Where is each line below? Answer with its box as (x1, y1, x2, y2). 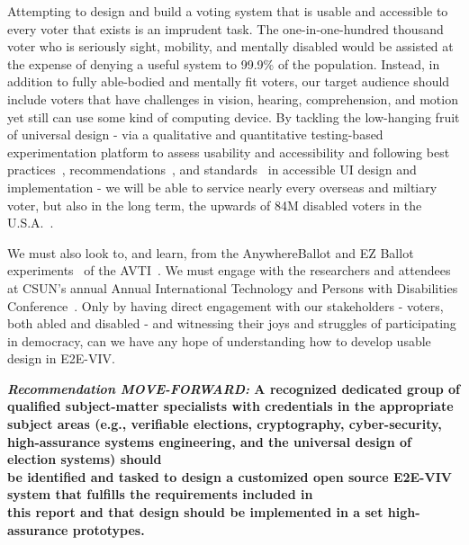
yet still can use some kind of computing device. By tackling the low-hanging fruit (7, 107, 460, 126)
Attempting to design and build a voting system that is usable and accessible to (7, 2, 448, 20)
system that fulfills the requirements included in (7, 485, 313, 504)
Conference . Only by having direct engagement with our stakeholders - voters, (7, 296, 444, 315)
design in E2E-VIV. (7, 349, 115, 368)
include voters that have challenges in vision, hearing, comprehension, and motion (7, 89, 458, 108)
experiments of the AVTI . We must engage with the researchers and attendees (7, 261, 451, 280)
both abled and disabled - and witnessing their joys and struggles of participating (7, 314, 456, 333)
